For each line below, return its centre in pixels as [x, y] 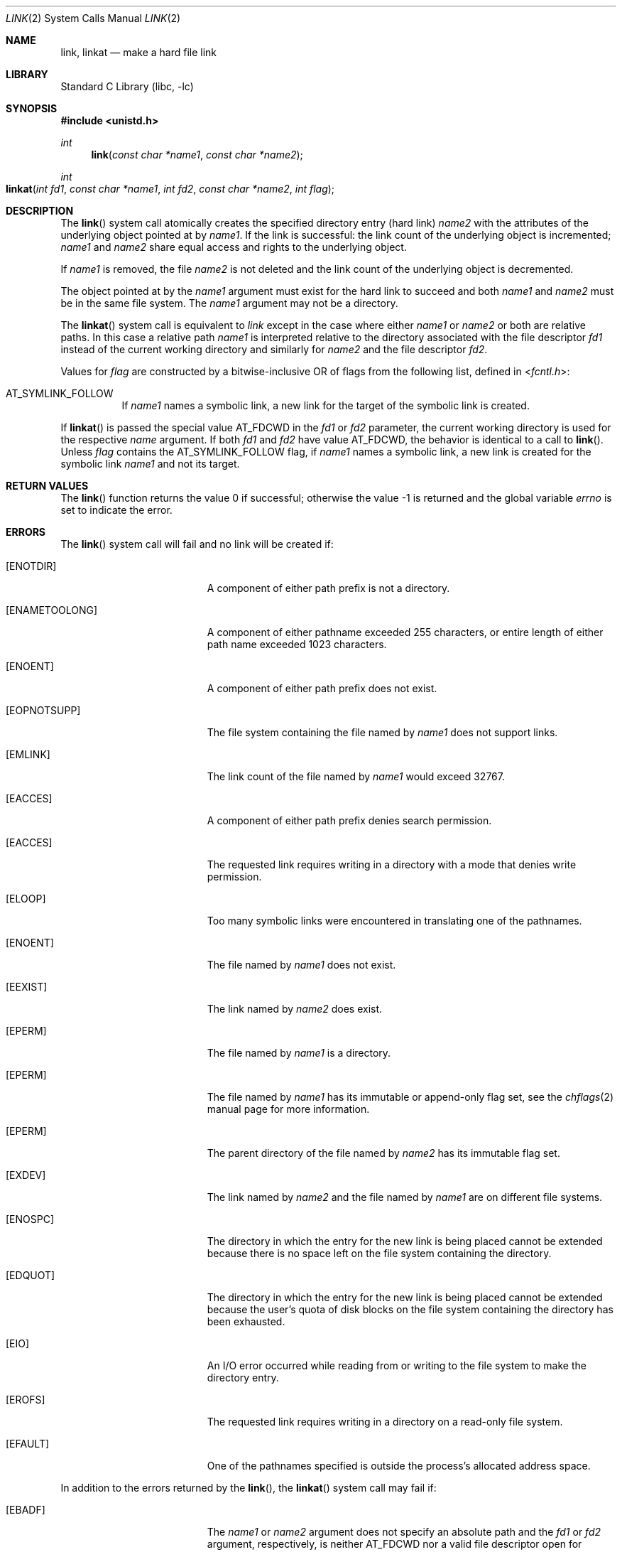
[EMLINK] [28, 754]
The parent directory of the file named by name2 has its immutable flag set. [383, 1153]
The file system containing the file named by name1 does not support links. [382, 732]
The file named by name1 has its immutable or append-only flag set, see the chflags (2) [410, 1097]
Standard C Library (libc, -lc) [127, 86]
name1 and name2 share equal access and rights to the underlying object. [234, 247]
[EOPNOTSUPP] [43, 710]
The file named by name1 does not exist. [301, 965]
